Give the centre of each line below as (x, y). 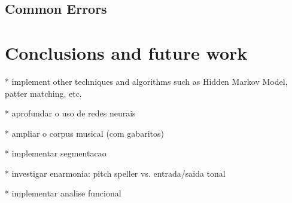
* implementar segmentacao (56, 153)
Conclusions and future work (126, 52)
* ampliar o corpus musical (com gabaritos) (84, 133)
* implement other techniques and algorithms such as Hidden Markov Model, (146, 81)
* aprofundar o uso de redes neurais (70, 113)
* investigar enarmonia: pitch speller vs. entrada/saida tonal (115, 173)
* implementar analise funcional (63, 193)
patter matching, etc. (43, 93)
